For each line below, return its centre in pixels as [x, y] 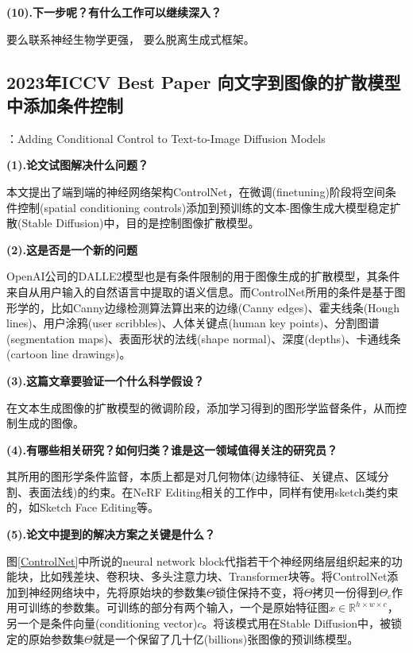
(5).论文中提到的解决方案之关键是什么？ [111, 534]
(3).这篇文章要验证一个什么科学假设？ [106, 380]
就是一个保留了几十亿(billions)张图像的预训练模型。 [226, 638]
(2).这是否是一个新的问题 [72, 249]
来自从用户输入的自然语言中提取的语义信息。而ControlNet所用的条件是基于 [201, 291]
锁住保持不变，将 [259, 591]
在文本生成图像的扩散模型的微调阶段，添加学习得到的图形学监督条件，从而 [201, 407]
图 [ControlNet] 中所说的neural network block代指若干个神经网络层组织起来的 [199, 560]
